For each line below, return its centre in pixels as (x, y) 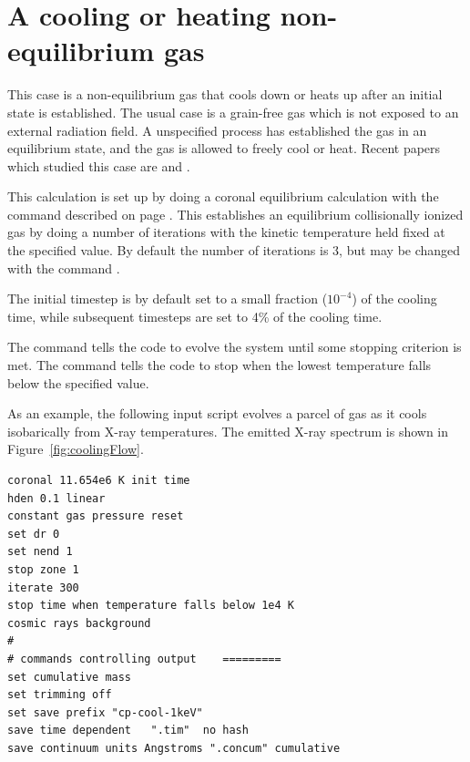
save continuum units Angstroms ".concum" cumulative (174, 748)
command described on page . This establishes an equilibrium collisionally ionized (235, 214)
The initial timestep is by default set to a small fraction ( (168, 299)
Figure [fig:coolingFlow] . (76, 449)
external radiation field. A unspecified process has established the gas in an (217, 130)
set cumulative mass (70, 677)
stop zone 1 (43, 569)
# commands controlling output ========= (144, 659)
